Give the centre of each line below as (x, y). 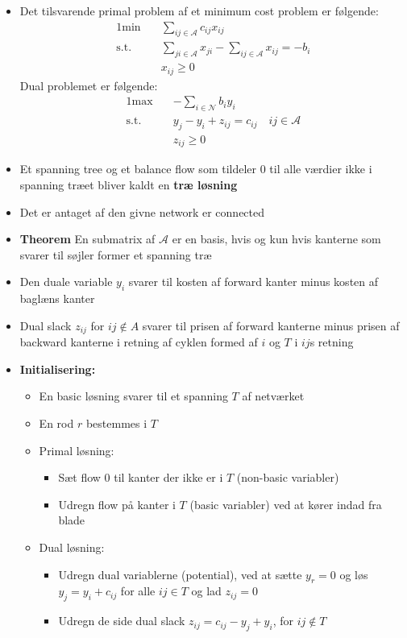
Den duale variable (66, 282)
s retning (332, 342)
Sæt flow (79, 477)
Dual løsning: (72, 547)
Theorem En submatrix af (87, 239)
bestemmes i (116, 423)
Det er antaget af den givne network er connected (142, 211)
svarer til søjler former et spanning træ (116, 254)
